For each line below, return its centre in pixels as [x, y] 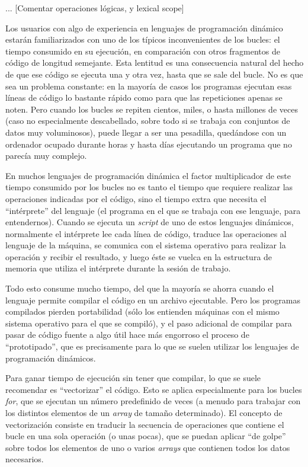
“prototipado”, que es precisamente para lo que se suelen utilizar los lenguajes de [152, 346]
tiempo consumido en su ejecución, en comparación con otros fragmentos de [143, 51]
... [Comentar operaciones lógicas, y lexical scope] [95, 8]
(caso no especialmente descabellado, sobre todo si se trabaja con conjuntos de [148, 121]
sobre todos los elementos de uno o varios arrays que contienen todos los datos [148, 447]
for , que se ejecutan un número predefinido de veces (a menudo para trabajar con [153, 401]
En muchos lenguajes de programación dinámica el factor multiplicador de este [148, 175]
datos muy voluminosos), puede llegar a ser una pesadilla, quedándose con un [146, 132]
